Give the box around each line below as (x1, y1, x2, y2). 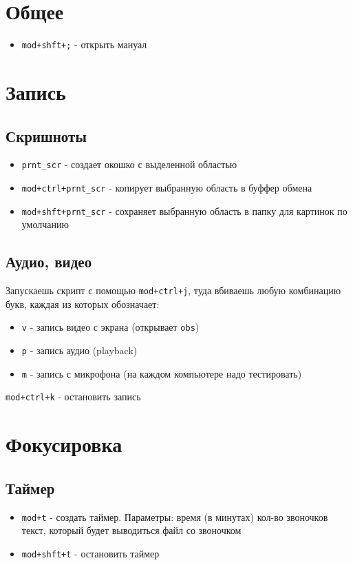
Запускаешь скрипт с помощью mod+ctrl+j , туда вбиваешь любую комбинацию (6, 283, 341, 298)
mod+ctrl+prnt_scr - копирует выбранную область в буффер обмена (21, 181, 312, 195)
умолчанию (21, 217, 69, 232)
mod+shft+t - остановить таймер (21, 546, 160, 560)
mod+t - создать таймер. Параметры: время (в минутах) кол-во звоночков (21, 509, 328, 524)
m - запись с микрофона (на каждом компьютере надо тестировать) (21, 366, 302, 380)
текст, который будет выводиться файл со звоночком (21, 523, 242, 537)
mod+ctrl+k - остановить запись (6, 389, 141, 404)
